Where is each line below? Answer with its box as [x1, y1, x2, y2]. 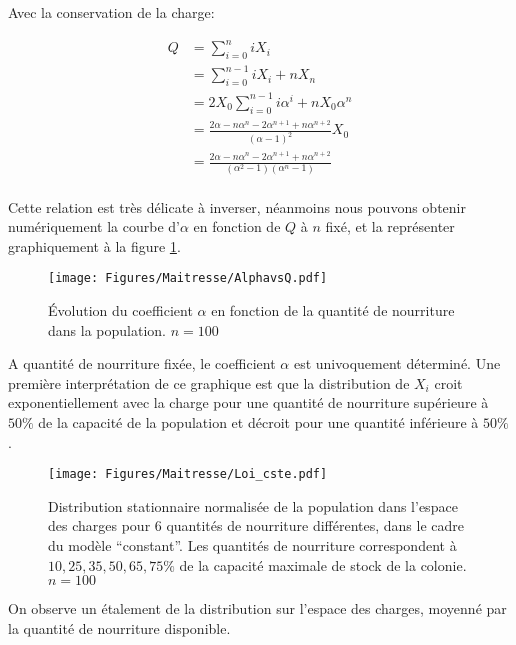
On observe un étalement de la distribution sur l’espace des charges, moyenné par [8, 598, 507, 619]
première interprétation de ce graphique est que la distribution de [8, 372, 410, 393]
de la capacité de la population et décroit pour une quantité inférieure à [38, 411, 479, 432]
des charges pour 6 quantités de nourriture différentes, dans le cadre [48, 515, 464, 536]
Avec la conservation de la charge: [8, 2, 215, 22]
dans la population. [48, 319, 166, 340]
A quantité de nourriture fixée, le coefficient [8, 353, 276, 374]
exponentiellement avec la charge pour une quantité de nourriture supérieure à [8, 392, 489, 413]
